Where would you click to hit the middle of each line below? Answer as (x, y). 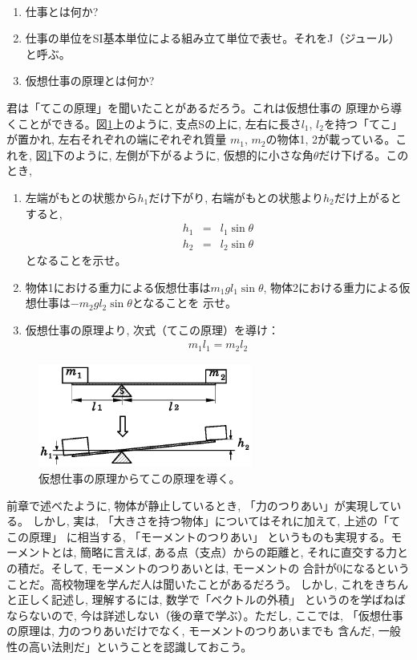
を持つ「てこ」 (363, 123)
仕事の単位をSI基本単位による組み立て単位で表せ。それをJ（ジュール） (213, 38)
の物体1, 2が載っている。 (331, 139)
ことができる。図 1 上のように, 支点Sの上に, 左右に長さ (159, 123)
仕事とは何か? (62, 11)
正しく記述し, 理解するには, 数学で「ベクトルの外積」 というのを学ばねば (211, 599)
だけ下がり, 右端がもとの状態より (236, 197)
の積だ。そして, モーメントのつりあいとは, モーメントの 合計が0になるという (208, 568)
